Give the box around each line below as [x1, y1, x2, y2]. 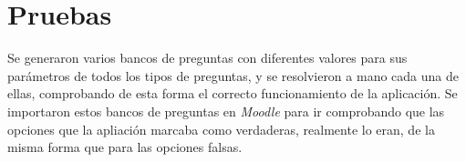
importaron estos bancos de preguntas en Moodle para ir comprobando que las [7, 101, 445, 120]
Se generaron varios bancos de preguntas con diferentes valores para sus [7, 48, 408, 67]
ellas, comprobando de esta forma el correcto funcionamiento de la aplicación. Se [7, 84, 458, 103]
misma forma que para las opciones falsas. [7, 137, 243, 157]
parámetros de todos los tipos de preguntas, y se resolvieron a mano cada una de [7, 66, 459, 85]
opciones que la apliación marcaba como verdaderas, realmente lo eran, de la [7, 119, 435, 138]
